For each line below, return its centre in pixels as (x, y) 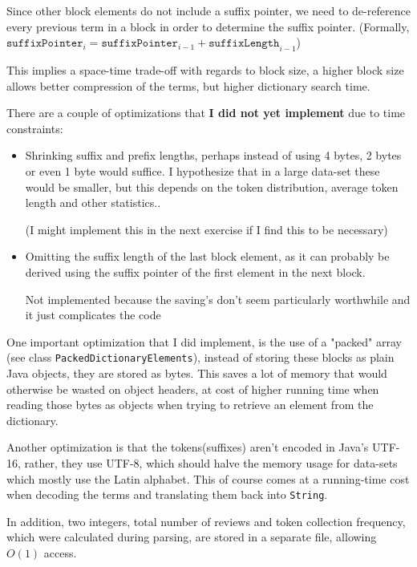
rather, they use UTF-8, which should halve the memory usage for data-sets (211, 462)
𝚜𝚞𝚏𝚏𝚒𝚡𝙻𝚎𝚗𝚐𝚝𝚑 (244, 44)
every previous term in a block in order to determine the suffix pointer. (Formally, (208, 26)
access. (60, 552)
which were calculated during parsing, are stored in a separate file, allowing (192, 537)
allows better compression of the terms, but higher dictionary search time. (188, 85)
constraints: (35, 128)
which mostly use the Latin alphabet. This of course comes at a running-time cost (208, 478)
